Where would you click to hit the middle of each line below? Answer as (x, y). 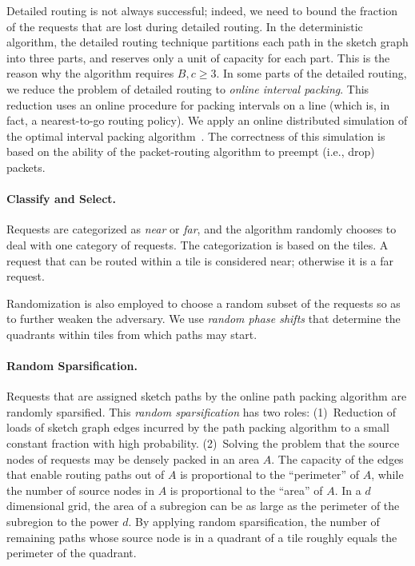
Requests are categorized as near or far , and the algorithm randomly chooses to (202, 229)
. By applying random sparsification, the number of (254, 522)
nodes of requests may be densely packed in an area (133, 458)
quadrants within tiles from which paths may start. (132, 334)
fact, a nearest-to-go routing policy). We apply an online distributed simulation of (207, 120)
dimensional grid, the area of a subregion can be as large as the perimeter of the (203, 506)
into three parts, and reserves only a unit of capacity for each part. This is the (198, 57)
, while (387, 474)
